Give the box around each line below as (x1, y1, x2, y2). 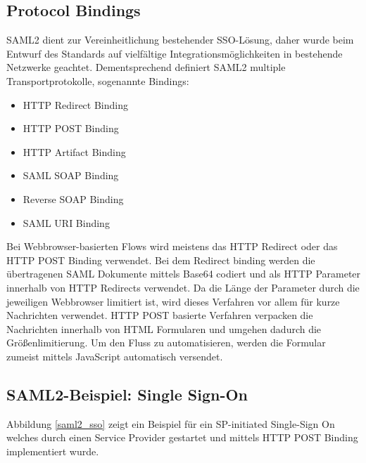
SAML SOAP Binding (23, 168, 119, 183)
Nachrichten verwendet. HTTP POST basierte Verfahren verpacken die (6, 308, 313, 322)
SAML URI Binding (23, 215, 110, 230)
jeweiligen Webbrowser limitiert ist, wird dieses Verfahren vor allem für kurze (6, 294, 340, 308)
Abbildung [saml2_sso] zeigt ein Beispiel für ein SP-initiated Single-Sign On (6, 416, 335, 431)
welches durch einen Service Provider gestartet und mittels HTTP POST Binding (6, 430, 358, 445)
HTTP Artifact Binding (23, 144, 126, 159)
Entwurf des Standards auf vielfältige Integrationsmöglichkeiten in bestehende (6, 46, 343, 60)
